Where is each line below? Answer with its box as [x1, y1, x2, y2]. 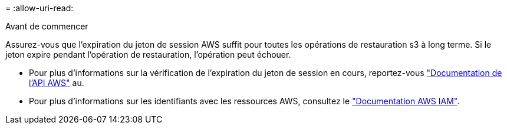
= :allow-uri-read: [5, 3, 74, 13]
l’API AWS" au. [29, 78, 84, 88]
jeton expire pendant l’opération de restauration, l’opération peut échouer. [5, 49, 291, 59]
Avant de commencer [5, 21, 88, 31]
